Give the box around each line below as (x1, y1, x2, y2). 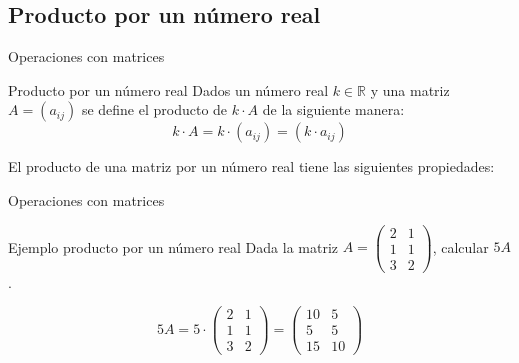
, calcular (432, 236, 489, 257)
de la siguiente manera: (262, 99, 405, 120)
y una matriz (370, 79, 450, 100)
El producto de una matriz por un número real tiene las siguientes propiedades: (8, 156, 495, 177)
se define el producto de (81, 99, 228, 120)
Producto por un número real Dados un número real (8, 79, 329, 100)
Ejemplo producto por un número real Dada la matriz (8, 236, 339, 257)
